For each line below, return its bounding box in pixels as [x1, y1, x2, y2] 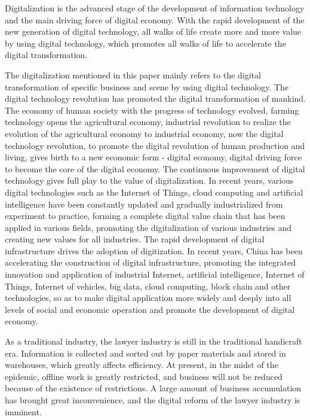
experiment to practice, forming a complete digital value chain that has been [5, 209, 286, 222]
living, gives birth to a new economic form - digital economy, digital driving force [5, 151, 302, 163]
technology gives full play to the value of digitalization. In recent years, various [5, 174, 294, 187]
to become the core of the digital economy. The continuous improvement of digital [5, 162, 305, 175]
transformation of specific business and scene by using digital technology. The [5, 80, 289, 93]
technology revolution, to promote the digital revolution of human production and [5, 139, 305, 151]
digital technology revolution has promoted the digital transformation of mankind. [5, 92, 306, 105]
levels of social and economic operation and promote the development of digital [5, 303, 295, 315]
